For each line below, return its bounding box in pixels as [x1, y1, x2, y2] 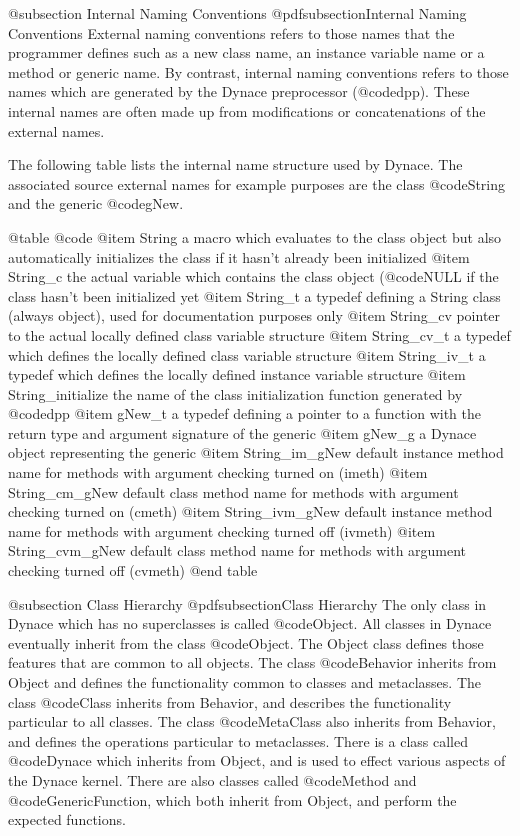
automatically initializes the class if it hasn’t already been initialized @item [8, 246, 470, 267]
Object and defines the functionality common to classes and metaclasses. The [8, 672, 481, 692]
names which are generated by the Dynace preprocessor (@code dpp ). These [8, 81, 470, 102]
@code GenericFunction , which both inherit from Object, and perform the [8, 789, 457, 810]
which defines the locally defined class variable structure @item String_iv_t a [8, 344, 486, 365]
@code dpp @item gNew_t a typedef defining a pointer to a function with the [8, 403, 481, 424]
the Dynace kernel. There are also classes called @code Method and [8, 769, 417, 790]
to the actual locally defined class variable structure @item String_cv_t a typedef [8, 324, 511, 345]
